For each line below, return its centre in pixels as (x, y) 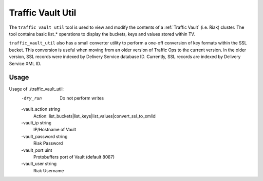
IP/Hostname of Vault (55, 130)
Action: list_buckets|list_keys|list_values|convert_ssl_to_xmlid (94, 116)
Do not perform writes (82, 98)
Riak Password (48, 143)
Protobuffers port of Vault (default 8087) (74, 157)
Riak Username (49, 170)
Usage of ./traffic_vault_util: (37, 89)
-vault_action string (41, 109)
